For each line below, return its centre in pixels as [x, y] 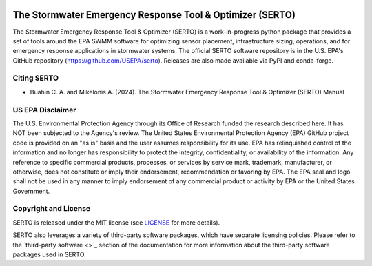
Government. [31, 191]
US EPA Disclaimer [44, 110]
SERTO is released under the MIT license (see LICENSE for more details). [116, 222]
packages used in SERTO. [49, 254]
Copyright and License [52, 209]
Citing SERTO [35, 78]
